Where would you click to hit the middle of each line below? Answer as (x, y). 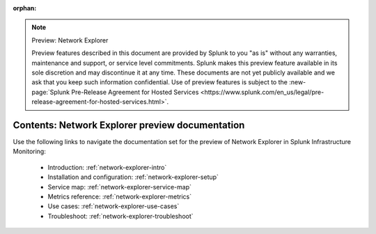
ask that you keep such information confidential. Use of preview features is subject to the (160, 82)
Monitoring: (30, 151)
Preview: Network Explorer (70, 40)
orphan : (25, 8)
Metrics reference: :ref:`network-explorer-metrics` (119, 196)
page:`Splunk (51, 92)
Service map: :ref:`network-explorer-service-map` (119, 187)
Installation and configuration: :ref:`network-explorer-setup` (133, 177)
